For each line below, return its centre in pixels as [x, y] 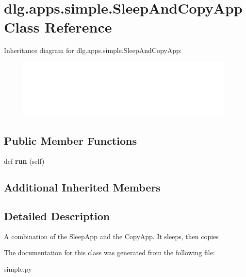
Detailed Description [57, 216]
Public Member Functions [70, 141]
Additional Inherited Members [82, 187]
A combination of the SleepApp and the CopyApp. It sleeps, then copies [111, 236]
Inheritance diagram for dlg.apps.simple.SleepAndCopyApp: [93, 50]
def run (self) [24, 161]
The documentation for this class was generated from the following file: [109, 252]
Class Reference [58, 27]
